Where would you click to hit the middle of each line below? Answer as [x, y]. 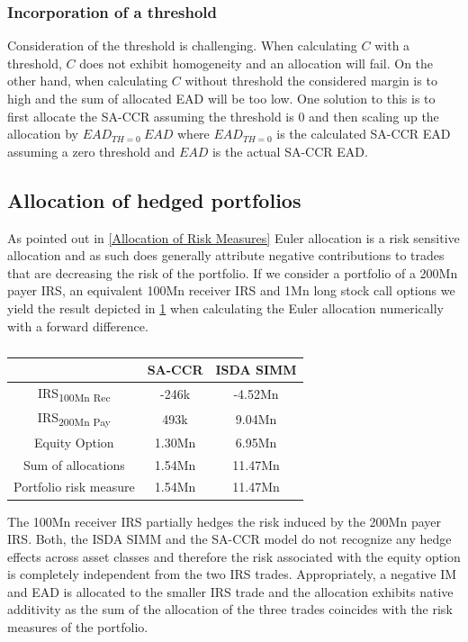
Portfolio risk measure [74, 487]
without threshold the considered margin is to [311, 81]
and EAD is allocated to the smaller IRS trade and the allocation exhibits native [230, 591]
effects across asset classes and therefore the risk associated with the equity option [234, 556]
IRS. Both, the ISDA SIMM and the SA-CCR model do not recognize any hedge [229, 539]
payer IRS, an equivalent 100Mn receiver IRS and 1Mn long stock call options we [231, 290]
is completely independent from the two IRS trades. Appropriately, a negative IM [232, 574]
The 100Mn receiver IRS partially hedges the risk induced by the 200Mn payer [224, 521]
